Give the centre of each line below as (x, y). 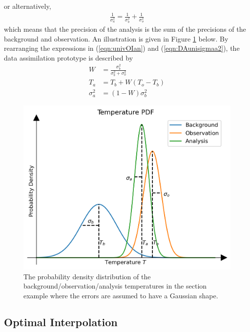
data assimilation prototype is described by (69, 57)
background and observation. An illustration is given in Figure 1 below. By (116, 38)
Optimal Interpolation (61, 322)
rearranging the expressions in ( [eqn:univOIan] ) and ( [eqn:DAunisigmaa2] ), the (122, 48)
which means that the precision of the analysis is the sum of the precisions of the (125, 29)
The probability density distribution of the (87, 276)
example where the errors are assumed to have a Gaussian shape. (121, 295)
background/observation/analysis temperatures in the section (115, 286)
